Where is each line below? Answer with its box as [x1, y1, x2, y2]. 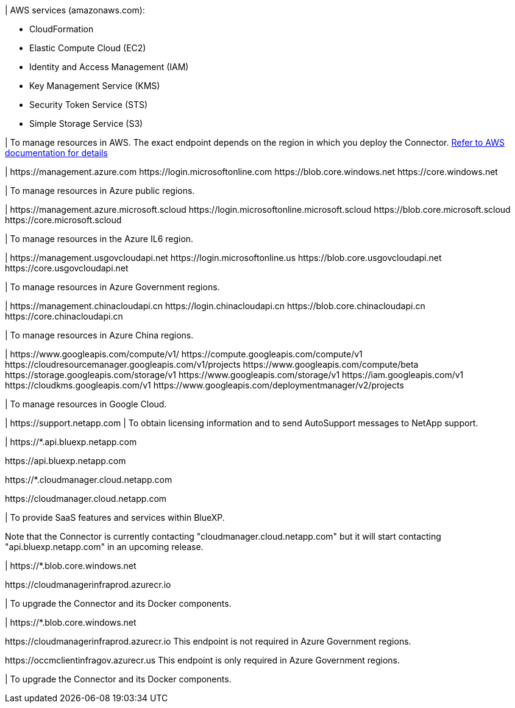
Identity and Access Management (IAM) [29, 62, 189, 72]
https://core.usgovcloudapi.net [5, 263, 129, 273]
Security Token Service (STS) [29, 99, 148, 110]
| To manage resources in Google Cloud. [5, 399, 167, 409]
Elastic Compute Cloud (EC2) [29, 43, 146, 53]
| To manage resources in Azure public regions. [5, 185, 195, 196]
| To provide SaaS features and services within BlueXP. [5, 512, 225, 523]
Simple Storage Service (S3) [29, 118, 143, 129]
